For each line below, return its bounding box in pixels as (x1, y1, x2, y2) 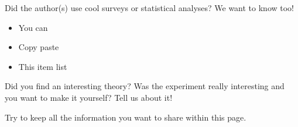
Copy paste (18, 41, 59, 53)
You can (18, 21, 48, 33)
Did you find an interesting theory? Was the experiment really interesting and (5, 80, 285, 92)
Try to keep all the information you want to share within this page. (5, 111, 246, 123)
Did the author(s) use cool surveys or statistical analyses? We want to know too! (5, 2, 294, 13)
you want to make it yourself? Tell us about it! (5, 91, 173, 103)
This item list (18, 60, 67, 72)
